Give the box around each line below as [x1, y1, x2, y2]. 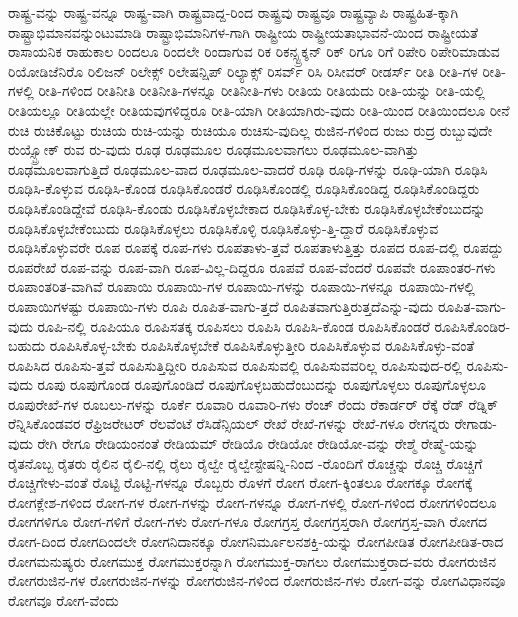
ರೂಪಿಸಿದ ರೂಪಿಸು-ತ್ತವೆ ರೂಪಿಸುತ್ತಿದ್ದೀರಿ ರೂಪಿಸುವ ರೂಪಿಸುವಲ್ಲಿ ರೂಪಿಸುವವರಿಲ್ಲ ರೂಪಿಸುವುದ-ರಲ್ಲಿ [8, 354, 462, 375]
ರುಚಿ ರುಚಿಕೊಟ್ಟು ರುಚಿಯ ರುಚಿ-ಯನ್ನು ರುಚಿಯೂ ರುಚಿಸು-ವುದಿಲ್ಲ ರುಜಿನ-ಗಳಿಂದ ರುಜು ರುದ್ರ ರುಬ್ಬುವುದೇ [8, 119, 493, 140]
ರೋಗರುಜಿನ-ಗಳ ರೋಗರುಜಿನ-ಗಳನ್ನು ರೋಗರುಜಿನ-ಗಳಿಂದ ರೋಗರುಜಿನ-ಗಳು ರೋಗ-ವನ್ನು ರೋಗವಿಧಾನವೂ [8, 570, 506, 591]
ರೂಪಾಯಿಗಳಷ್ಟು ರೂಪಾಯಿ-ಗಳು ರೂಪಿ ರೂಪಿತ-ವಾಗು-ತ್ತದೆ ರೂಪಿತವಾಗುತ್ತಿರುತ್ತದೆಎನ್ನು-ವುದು [8, 295, 434, 316]
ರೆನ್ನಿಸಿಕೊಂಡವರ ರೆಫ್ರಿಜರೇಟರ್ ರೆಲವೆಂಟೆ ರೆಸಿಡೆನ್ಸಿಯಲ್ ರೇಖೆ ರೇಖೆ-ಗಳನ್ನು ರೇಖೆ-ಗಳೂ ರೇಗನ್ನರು [8, 413, 450, 434]
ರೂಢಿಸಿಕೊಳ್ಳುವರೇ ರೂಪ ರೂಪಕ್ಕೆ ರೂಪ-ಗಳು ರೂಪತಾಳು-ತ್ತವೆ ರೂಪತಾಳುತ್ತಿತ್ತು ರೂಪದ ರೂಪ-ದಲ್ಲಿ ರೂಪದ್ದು [8, 237, 504, 258]
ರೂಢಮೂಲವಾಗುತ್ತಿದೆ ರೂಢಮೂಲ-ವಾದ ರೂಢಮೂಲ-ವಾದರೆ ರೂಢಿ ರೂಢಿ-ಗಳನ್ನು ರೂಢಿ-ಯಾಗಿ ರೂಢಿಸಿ [8, 158, 488, 179]
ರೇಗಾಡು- [454, 413, 498, 434]
